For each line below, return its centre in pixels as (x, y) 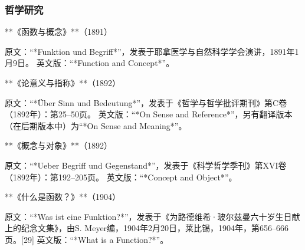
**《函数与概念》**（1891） (58, 32)
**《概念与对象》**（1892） (58, 145)
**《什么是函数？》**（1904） (63, 197)
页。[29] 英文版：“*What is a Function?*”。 (87, 239)
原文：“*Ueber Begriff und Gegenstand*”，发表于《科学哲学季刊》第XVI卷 (146, 165)
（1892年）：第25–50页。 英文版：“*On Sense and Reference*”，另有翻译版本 (149, 114)
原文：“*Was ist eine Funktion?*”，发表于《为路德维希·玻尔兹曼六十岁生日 (148, 216)
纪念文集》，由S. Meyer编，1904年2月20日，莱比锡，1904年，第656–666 (155, 228)
